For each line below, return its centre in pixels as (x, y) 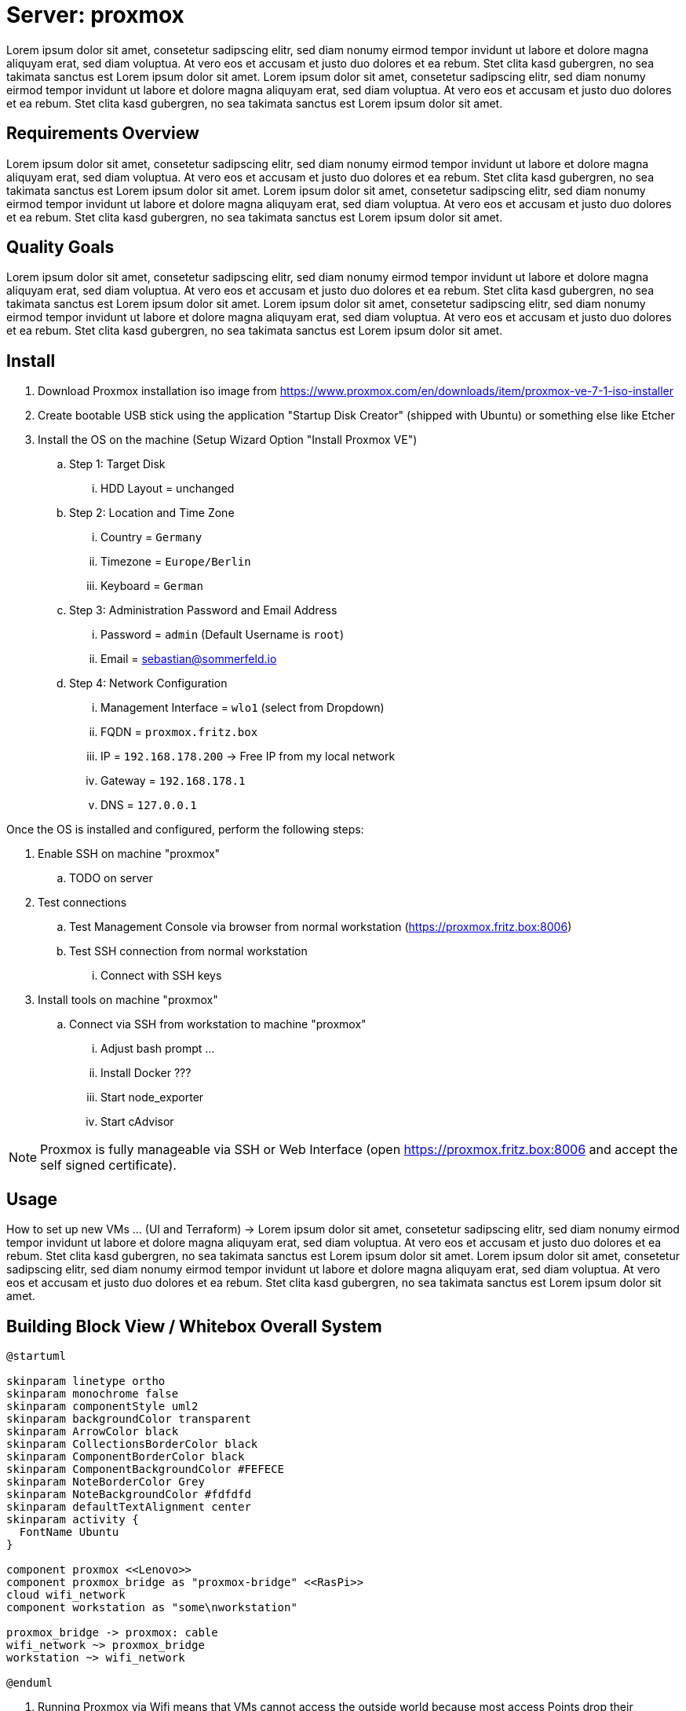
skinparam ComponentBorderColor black (126, 1456)
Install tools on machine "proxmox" (128, 1000)
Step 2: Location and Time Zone (152, 513)
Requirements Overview (103, 134)
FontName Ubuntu (69, 1531)
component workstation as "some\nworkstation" (152, 1607)
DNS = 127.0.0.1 (149, 805)
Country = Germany (151, 537)
